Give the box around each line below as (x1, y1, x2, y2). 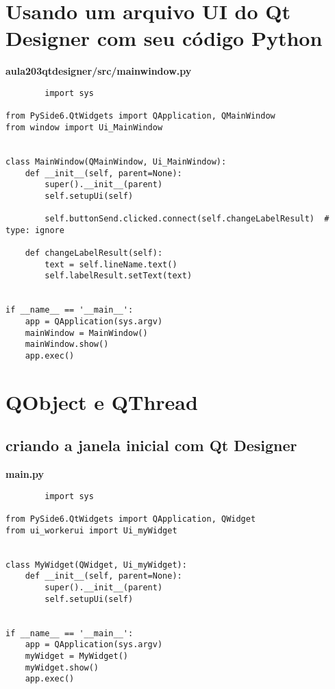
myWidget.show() (25, 662, 99, 673)
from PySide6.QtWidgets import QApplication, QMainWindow (5, 111, 275, 121)
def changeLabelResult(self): (25, 248, 163, 258)
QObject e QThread (5, 387, 198, 415)
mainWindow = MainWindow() (25, 328, 148, 338)
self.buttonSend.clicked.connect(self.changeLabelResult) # (45, 214, 330, 224)
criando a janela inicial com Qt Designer (5, 435, 297, 456)
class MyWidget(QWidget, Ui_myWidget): (5, 559, 187, 570)
